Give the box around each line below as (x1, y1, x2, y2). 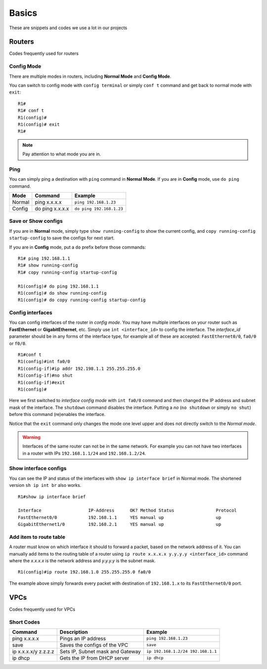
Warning (22, 434, 41, 440)
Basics (9, 7, 38, 18)
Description (59, 628, 89, 635)
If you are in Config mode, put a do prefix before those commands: (9, 244, 146, 250)
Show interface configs (9, 465, 67, 472)
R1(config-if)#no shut (18, 373, 73, 378)
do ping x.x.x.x (35, 206, 69, 212)
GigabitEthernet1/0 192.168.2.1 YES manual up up (18, 521, 222, 527)
